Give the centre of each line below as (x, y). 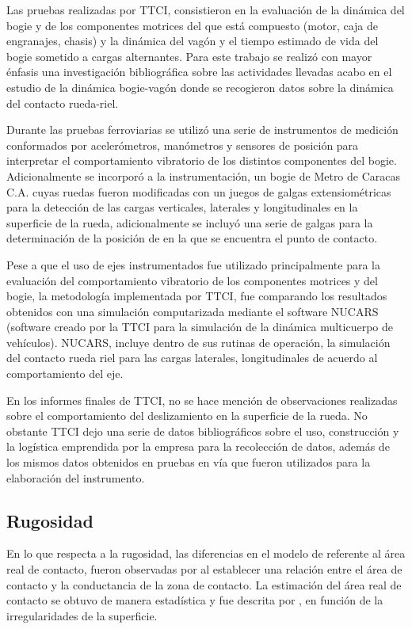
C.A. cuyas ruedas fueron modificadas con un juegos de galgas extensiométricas (199, 191)
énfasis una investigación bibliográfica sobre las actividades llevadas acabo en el (199, 72)
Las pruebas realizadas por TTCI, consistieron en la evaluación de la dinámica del (206, 10)
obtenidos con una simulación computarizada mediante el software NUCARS (193, 311)
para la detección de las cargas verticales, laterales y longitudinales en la (182, 207)
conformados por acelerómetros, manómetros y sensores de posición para (183, 145)
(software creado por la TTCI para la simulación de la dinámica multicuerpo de (200, 327)
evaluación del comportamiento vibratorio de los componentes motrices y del (192, 280)
